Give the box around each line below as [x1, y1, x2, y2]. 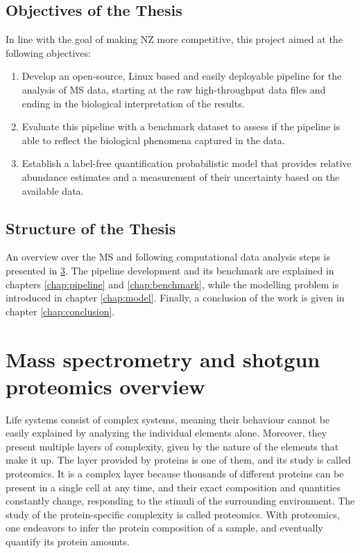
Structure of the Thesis [6, 217, 176, 238]
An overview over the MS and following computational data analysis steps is [6, 249, 330, 264]
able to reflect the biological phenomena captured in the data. [22, 132, 285, 147]
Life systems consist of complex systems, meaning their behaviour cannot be [6, 412, 330, 426]
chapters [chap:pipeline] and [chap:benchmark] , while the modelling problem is [6, 276, 339, 291]
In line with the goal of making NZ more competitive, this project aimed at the [6, 32, 343, 46]
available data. [22, 183, 84, 197]
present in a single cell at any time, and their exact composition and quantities [6, 480, 341, 494]
